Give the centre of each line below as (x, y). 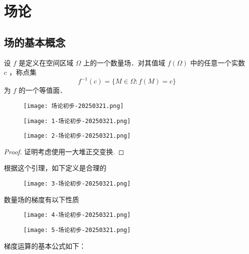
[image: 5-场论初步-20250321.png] (77, 230)
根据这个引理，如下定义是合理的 (55, 168)
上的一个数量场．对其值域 (124, 62)
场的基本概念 (35, 42)
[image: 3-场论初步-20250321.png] (77, 184)
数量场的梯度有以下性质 (41, 199)
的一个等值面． (43, 90)
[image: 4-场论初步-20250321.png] (77, 215)
